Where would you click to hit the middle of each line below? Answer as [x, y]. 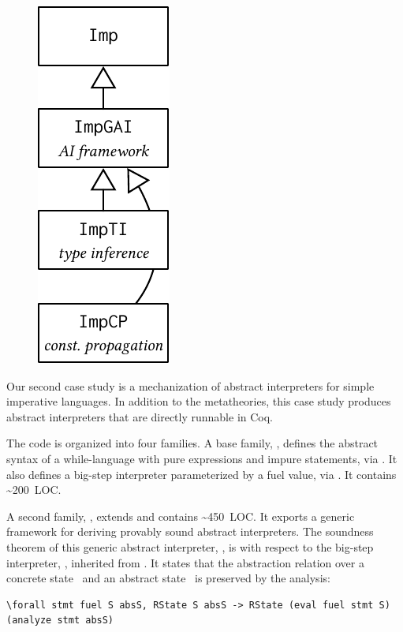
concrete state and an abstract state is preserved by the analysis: [168, 578]
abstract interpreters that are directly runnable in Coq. [140, 416]
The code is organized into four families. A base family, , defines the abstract [192, 443]
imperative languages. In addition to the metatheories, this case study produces [199, 401]
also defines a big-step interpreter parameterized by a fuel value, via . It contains [201, 474]
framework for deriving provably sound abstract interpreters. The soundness [190, 531]
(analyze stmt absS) [60, 621]
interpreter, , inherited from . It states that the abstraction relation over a [185, 562]
